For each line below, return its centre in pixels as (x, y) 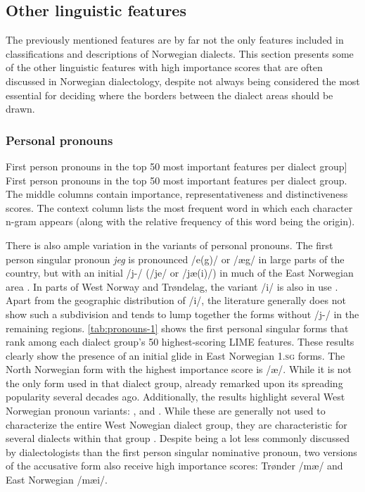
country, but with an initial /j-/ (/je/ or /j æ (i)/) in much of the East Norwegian (180, 273)
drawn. (20, 109)
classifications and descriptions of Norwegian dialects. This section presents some (180, 53)
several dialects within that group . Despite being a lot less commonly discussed (178, 438)
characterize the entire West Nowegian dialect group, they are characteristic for (177, 424)
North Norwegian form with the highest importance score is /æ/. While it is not (179, 369)
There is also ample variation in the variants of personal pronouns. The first (169, 245)
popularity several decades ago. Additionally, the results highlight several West (175, 397)
